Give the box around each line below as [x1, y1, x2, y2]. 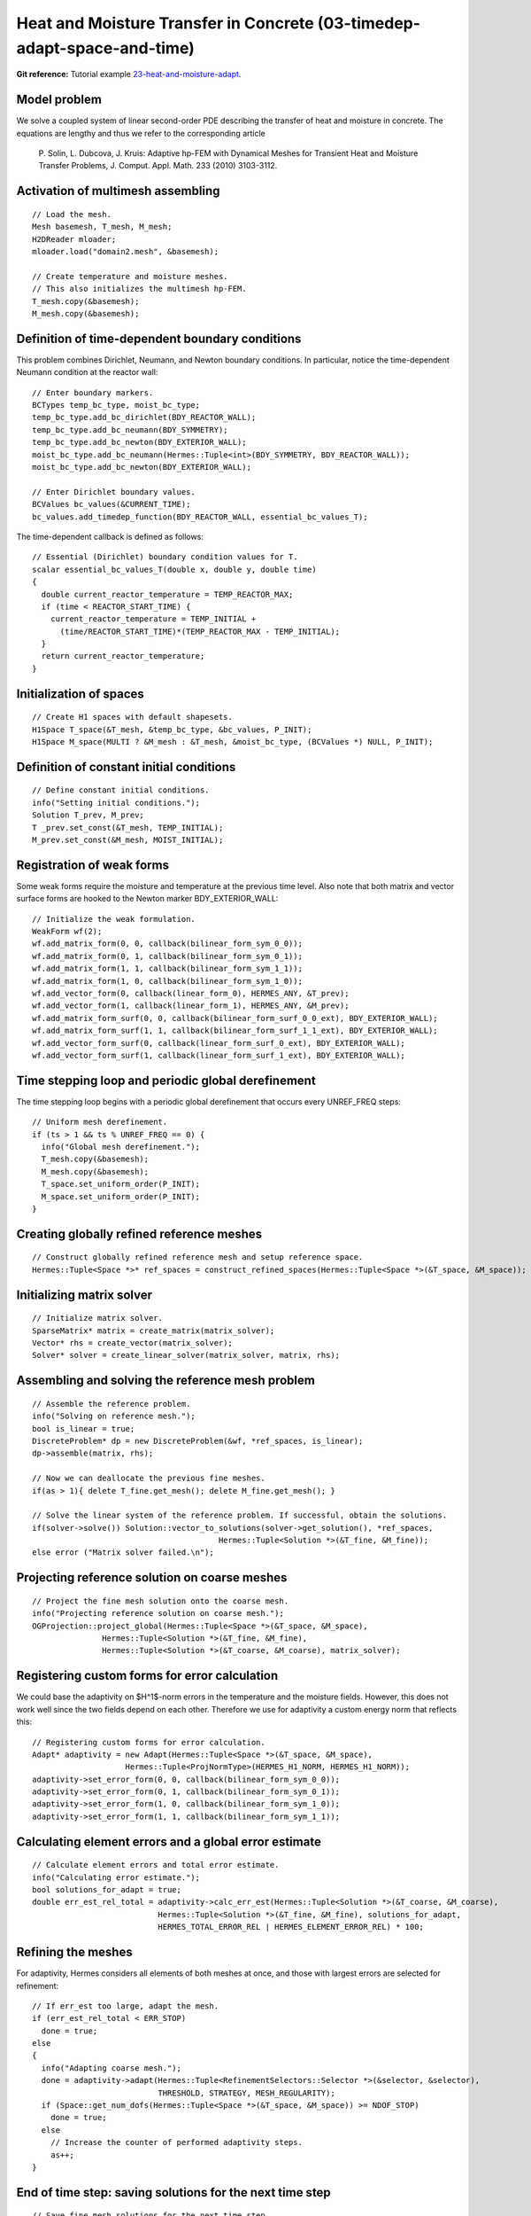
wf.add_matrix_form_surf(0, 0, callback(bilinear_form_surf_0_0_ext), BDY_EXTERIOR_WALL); [32, 1013, 438, 1023]
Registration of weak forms [16, 857, 170, 872]
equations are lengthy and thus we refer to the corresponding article [16, 128, 265, 138]
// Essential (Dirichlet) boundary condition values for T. [32, 552, 298, 562]
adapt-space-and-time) [16, 38, 195, 58]
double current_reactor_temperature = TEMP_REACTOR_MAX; [41, 589, 294, 599]
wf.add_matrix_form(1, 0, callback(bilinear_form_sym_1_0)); [32, 976, 303, 986]
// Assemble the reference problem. [32, 1399, 191, 1408]
